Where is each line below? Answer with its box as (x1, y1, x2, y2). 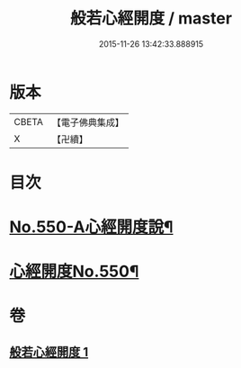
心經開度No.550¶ (9, 262, 139, 282)
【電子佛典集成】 (51, 116, 124, 129)
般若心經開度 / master (70, 8, 232, 29)
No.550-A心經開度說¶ (9, 217, 174, 238)
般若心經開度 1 (9, 344, 89, 360)
